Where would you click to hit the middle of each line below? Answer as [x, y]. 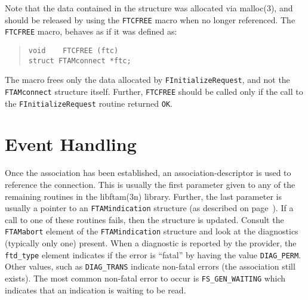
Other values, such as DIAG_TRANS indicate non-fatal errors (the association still [150, 266]
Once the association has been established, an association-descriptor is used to [148, 173]
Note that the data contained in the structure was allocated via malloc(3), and [149, 8]
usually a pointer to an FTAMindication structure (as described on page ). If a [149, 208]
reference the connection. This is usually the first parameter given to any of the [150, 184]
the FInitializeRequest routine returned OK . [89, 103]
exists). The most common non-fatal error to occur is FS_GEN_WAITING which [145, 278]
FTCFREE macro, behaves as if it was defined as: [91, 31]
